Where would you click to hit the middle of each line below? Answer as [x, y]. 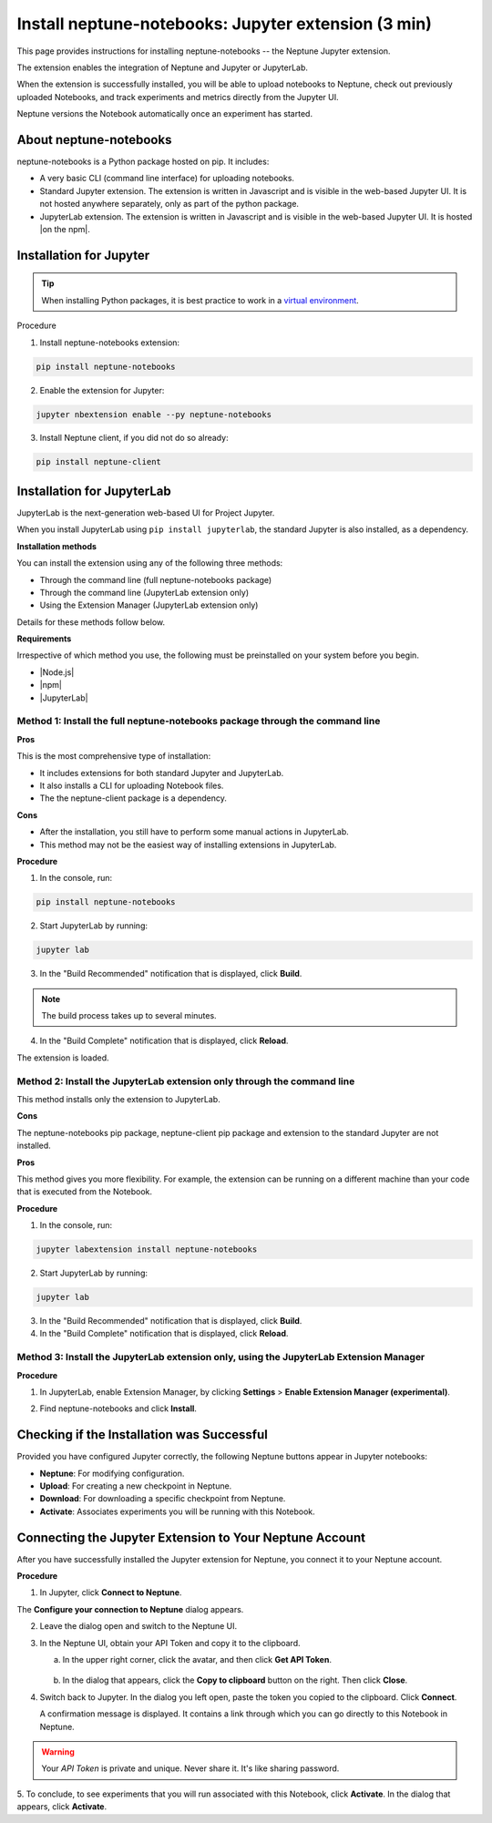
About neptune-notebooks [94, 140]
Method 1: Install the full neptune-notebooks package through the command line [199, 722]
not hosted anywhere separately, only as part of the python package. [169, 204]
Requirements [44, 639]
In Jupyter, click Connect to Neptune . [111, 1593]
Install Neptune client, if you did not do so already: [134, 438]
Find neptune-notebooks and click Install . [118, 1408]
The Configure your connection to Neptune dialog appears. [130, 1609]
